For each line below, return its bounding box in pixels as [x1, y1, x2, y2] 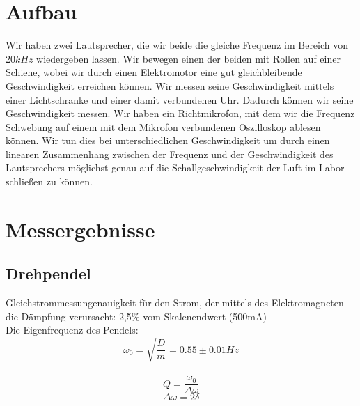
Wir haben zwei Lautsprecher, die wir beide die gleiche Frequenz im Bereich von [6, 38, 349, 52]
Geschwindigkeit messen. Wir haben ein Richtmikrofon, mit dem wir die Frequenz [6, 106, 355, 120]
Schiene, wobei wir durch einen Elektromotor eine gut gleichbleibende [6, 65, 302, 79]
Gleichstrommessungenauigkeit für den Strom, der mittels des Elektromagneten [6, 295, 344, 310]
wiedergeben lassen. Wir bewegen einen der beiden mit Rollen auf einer [36, 51, 341, 65]
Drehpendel [6, 263, 91, 284]
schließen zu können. [6, 174, 93, 189]
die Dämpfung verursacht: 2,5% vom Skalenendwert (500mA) [6, 309, 267, 323]
